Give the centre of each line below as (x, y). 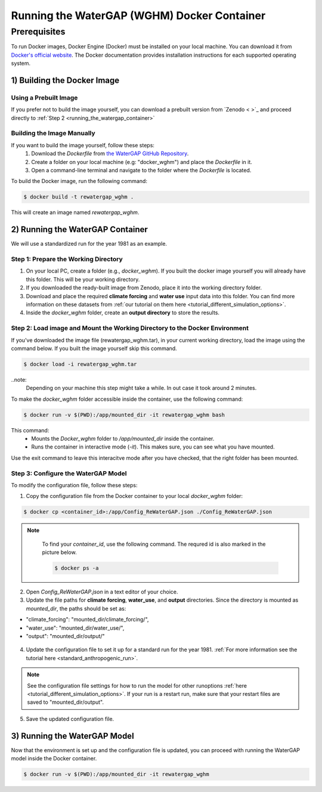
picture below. (59, 552)
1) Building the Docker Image (65, 80)
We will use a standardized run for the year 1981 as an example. (89, 244)
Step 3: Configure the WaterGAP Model (69, 473)
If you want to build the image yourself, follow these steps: (83, 145)
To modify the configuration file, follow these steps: (74, 485)
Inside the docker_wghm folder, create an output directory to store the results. (123, 313)
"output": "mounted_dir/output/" (65, 636)
